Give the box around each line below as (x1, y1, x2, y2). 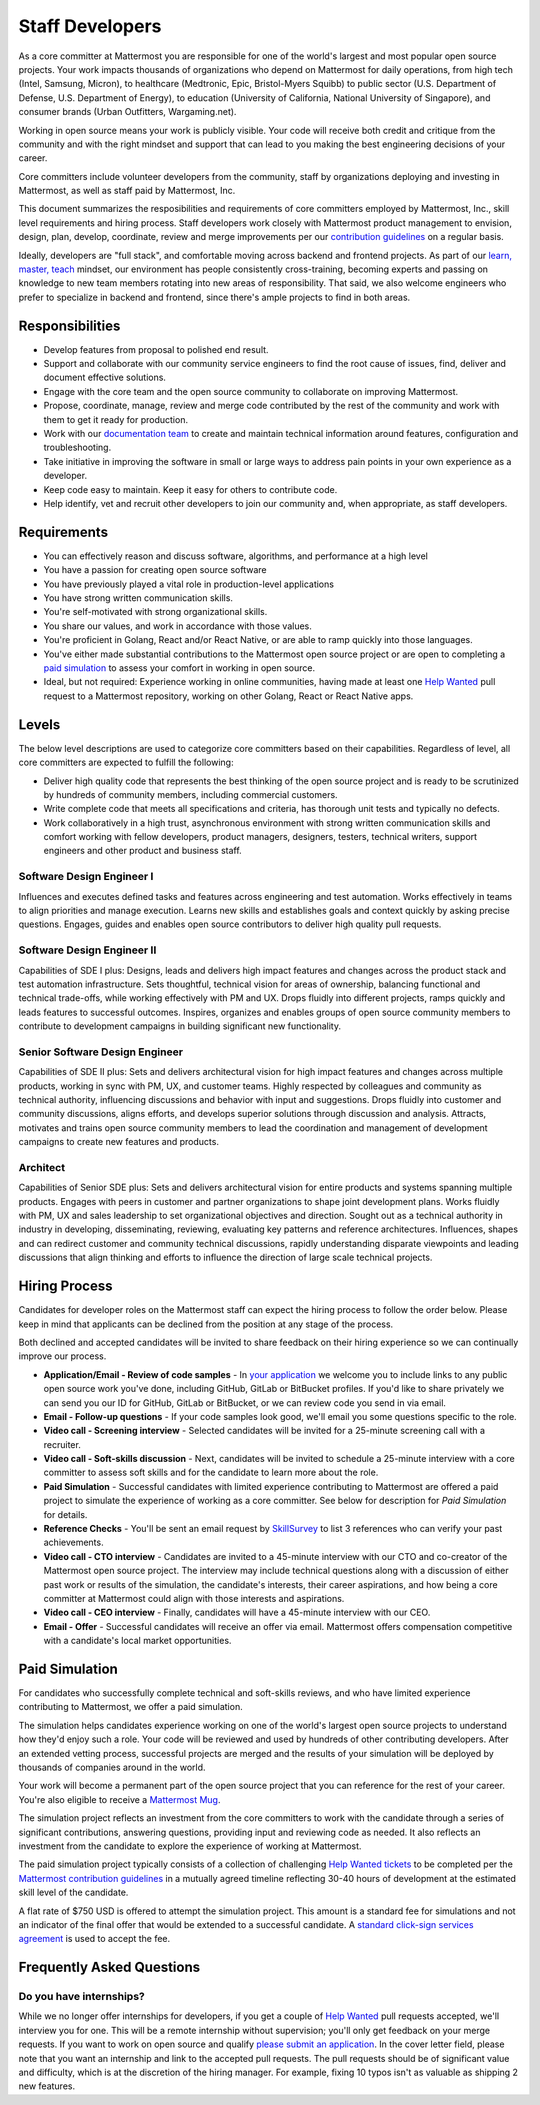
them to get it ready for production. (43, 413, 189, 425)
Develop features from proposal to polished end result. (43, 343, 269, 355)
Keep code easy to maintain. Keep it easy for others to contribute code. (43, 483, 338, 495)
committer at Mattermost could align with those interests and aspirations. (43, 1592, 345, 1604)
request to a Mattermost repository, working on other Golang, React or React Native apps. (43, 690, 414, 702)
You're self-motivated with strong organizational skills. (43, 606, 268, 618)
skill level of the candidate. (18, 1886, 129, 1899)
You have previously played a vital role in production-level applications (43, 578, 335, 590)
